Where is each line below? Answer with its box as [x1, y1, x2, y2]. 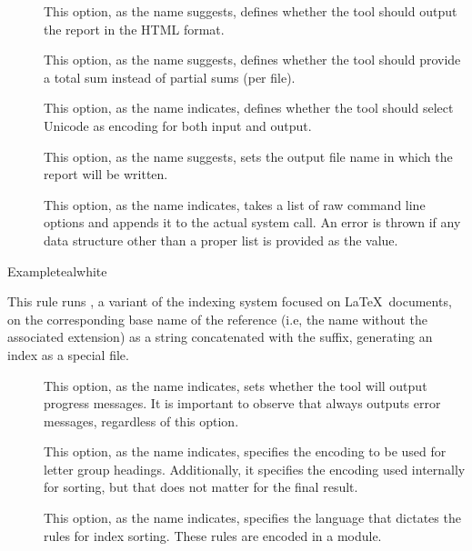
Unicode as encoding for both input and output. [44, 115, 312, 135]
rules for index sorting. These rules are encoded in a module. [44, 526, 382, 545]
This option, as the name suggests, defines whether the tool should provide [44, 50, 461, 69]
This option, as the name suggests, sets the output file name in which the [44, 146, 453, 165]
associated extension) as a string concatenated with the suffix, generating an [7, 327, 433, 346]
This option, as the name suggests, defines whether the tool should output [44, 2, 457, 20]
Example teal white [7, 261, 107, 280]
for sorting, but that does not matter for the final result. [44, 477, 358, 496]
